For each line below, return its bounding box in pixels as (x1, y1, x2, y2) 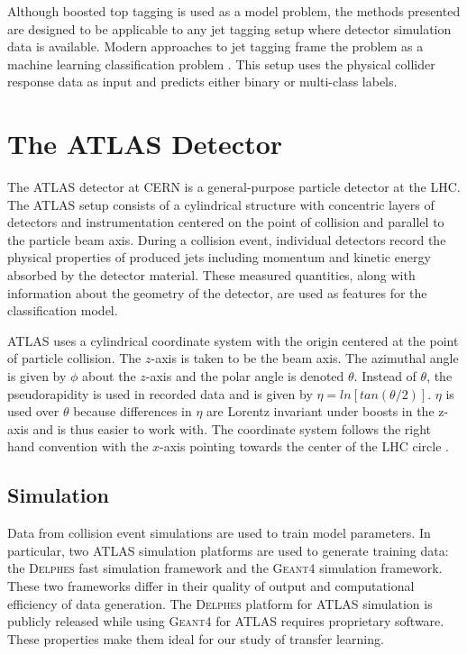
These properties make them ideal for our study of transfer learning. (7, 629, 384, 648)
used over (7, 402, 60, 421)
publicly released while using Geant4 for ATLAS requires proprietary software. (7, 612, 444, 631)
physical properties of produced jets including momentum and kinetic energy (7, 248, 431, 267)
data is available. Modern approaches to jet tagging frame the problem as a (7, 37, 424, 56)
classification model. (7, 301, 118, 320)
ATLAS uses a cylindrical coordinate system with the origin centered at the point (7, 331, 459, 350)
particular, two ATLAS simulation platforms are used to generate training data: (7, 540, 449, 559)
